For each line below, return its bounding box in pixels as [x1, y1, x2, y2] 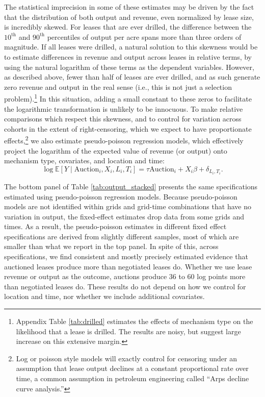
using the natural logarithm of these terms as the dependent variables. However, [4, 61, 254, 72]
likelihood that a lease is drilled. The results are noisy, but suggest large [16, 326, 241, 336]
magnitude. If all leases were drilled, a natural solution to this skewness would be [4, 41, 258, 52]
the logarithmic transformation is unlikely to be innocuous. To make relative [4, 103, 243, 114]
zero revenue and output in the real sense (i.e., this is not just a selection [4, 81, 232, 92]
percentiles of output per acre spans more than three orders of [47, 31, 242, 42]
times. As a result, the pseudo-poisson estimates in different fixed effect [4, 221, 227, 232]
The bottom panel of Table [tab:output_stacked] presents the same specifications [4, 181, 258, 191]
